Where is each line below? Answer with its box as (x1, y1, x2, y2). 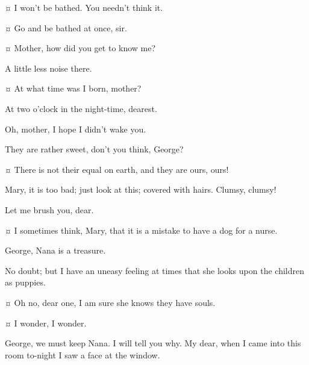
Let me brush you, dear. (5, 203, 94, 216)
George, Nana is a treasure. (5, 244, 106, 257)
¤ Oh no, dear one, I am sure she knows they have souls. (5, 296, 216, 308)
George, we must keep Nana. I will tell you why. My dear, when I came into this (5, 337, 301, 349)
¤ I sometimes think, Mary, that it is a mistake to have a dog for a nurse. (5, 223, 278, 236)
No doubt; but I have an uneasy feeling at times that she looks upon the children (5, 264, 304, 276)
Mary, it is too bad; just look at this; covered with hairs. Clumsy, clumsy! (5, 183, 276, 196)
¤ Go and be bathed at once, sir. (5, 21, 127, 34)
